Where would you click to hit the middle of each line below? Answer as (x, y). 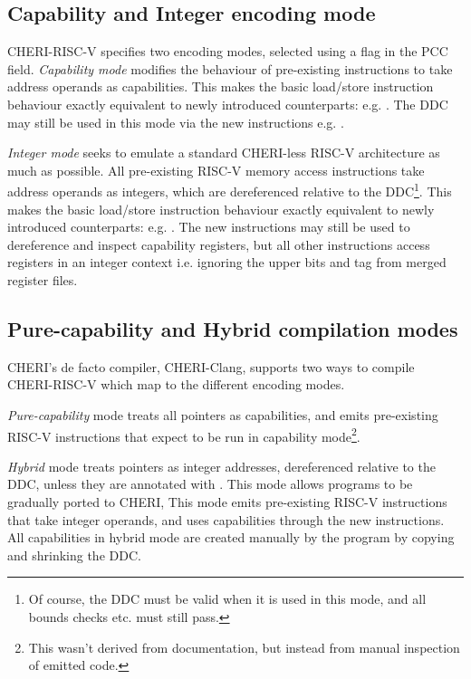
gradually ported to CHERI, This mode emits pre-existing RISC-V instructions (227, 502)
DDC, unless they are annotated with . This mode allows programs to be (210, 484)
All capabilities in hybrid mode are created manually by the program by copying (231, 537)
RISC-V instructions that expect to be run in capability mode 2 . (184, 435)
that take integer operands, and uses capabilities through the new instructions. (226, 519)
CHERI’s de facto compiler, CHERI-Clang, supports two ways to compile (211, 366)
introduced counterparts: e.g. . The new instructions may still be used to (209, 227)
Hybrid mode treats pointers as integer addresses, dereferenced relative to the (221, 466)
